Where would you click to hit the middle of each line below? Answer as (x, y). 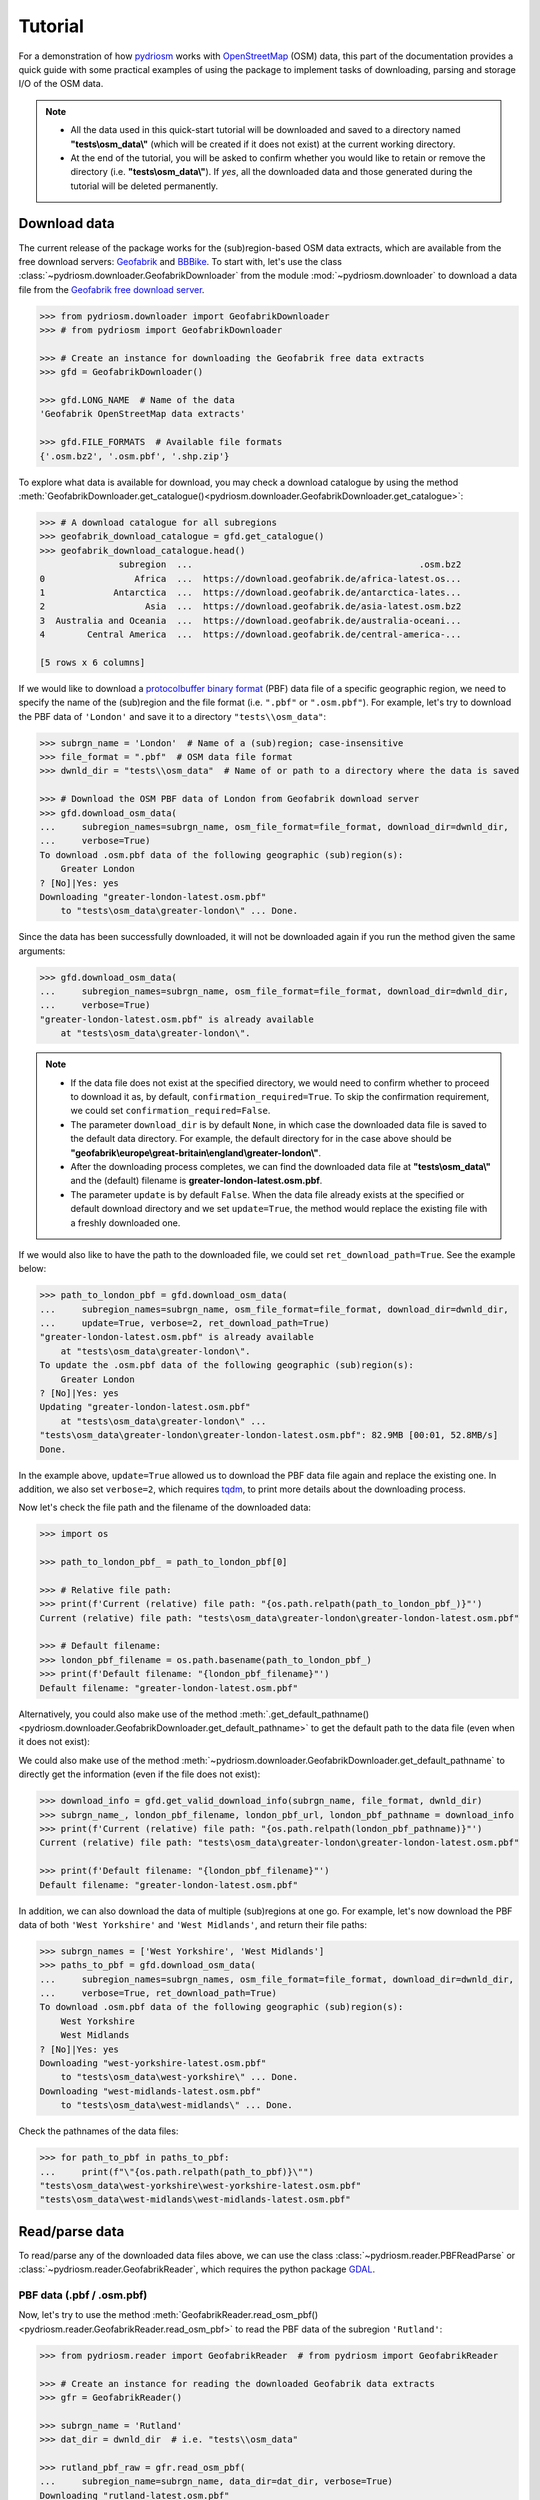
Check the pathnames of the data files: (98, 2131)
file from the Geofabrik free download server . (111, 289)
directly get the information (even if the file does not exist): (139, 1774)
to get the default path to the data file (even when (412, 1728)
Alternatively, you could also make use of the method (128, 1714)
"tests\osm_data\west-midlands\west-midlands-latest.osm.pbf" (195, 2199)
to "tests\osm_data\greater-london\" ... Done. (179, 911)
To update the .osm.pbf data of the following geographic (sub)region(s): (227, 1365)
